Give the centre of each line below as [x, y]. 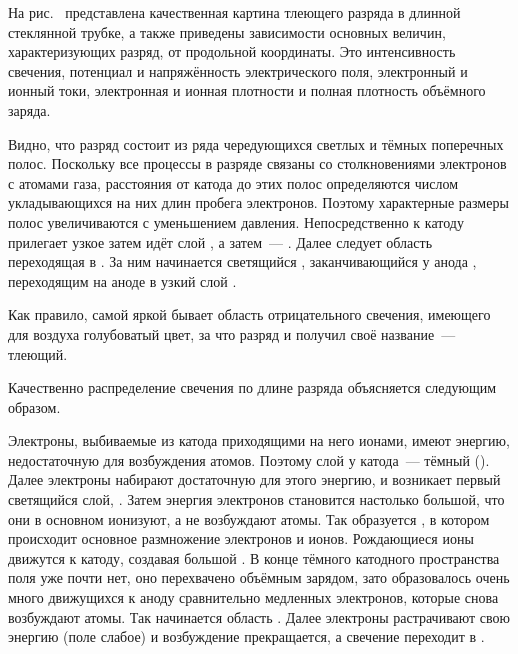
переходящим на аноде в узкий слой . [122, 280]
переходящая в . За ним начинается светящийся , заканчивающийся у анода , [242, 261]
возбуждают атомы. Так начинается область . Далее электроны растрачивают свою [259, 616]
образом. [34, 406]
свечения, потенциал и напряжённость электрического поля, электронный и [238, 70]
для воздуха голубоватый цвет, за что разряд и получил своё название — [232, 333]
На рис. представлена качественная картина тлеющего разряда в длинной [234, 12]
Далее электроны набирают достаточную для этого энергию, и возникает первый [254, 479]
